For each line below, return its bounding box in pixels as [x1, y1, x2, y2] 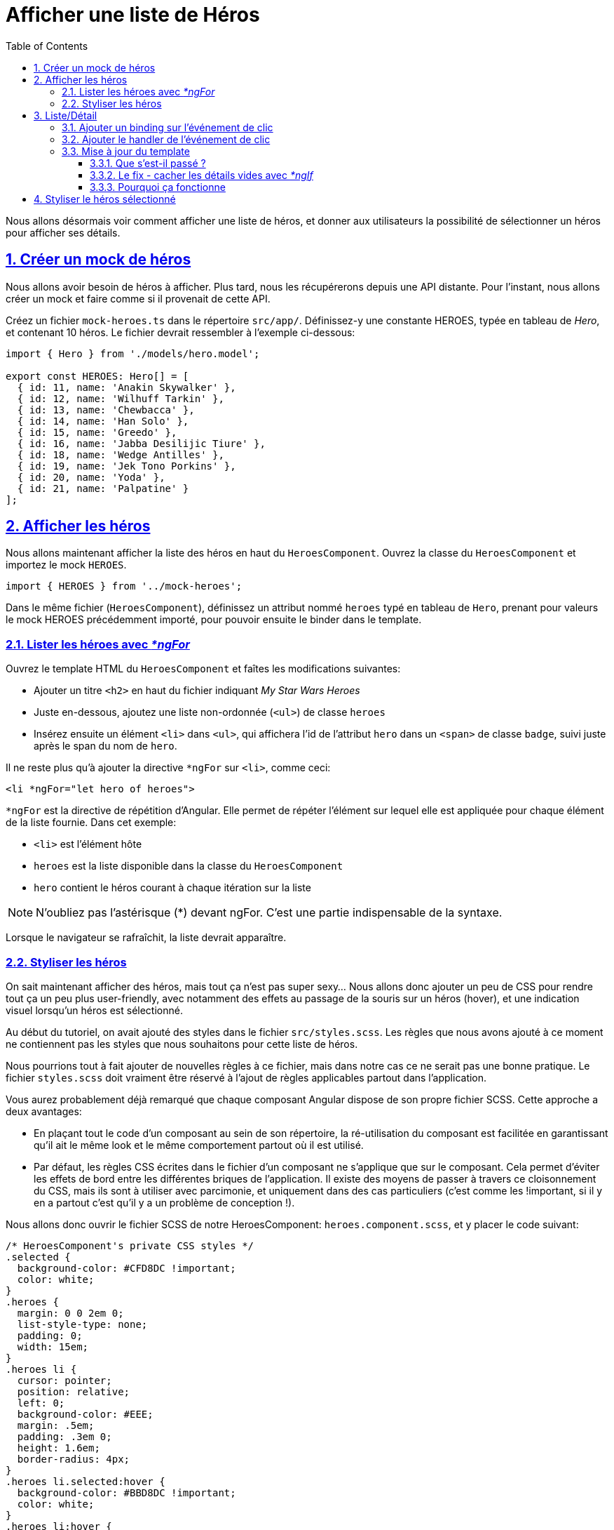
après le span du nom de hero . [34, 740, 177, 752]
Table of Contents [6, 39, 88, 52]
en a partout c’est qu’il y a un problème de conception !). [34, 1196, 295, 1209]
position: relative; [17, 1385, 130, 1397]
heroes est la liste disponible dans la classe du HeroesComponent [34, 860, 343, 872]
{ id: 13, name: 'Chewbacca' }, [17, 404, 195, 415]
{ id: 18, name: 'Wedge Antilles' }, [17, 448, 224, 460]
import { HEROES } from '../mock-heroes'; [6, 580, 243, 592]
